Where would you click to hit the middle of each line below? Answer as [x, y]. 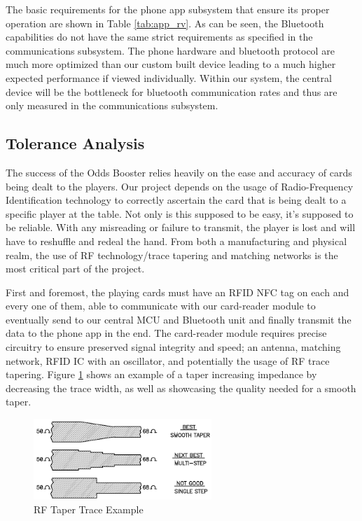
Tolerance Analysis [75, 143]
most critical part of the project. [75, 269]
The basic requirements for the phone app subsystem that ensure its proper [168, 9]
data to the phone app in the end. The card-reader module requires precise [166, 333]
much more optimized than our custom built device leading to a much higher [171, 64]
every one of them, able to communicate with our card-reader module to [161, 306]
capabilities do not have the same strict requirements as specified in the [159, 37]
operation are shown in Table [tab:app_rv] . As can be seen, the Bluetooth [165, 23]
